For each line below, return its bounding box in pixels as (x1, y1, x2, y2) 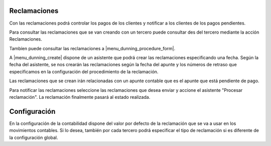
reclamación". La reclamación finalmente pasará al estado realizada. (9, 94, 151, 100)
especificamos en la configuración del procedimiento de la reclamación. (9, 68, 159, 75)
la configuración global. (9, 134, 58, 140)
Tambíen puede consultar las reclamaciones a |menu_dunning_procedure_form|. (9, 45, 176, 51)
